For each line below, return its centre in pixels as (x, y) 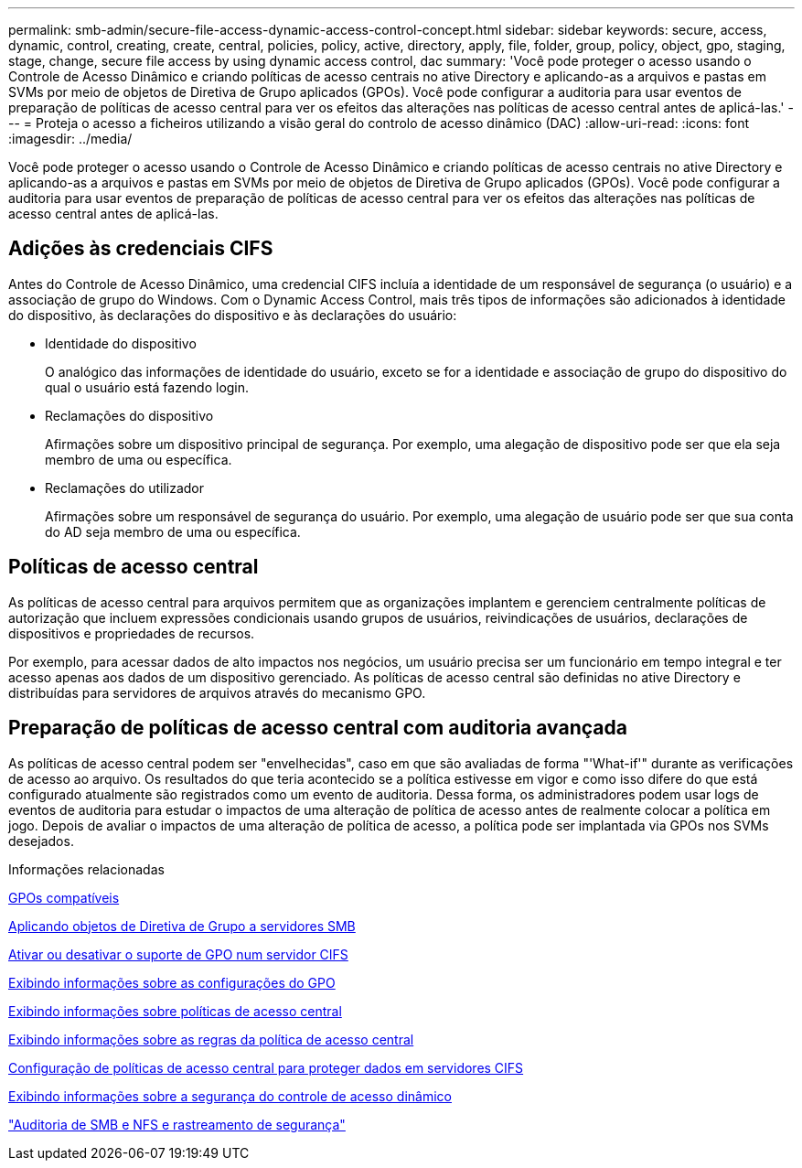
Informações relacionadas (86, 869)
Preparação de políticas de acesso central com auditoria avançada (318, 728)
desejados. (41, 841)
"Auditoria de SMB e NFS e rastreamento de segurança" (177, 1124)
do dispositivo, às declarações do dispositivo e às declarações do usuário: (233, 315)
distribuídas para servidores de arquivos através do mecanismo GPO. (217, 692)
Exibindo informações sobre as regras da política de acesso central (211, 1039)
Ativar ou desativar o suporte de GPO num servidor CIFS (178, 954)
